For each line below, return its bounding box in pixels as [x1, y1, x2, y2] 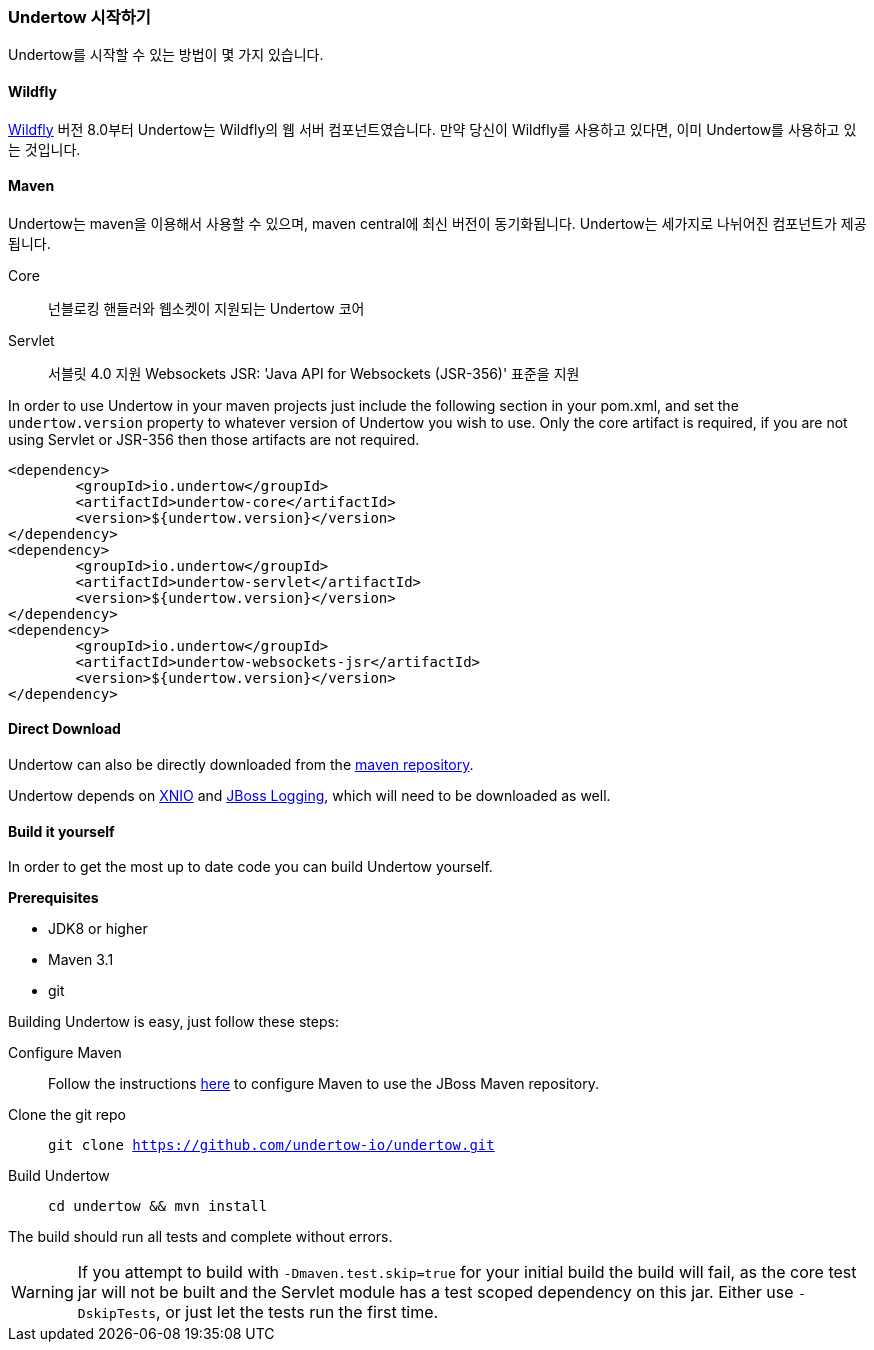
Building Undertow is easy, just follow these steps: [8, 1013, 339, 1031]
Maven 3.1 [48, 951, 114, 969]
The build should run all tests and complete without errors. [8, 1228, 393, 1246]
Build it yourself [8, 822, 115, 840]
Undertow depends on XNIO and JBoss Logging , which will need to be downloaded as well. [8, 787, 611, 805]
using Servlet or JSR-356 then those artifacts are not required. [8, 430, 420, 448]
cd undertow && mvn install [48, 1198, 268, 1215]
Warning [11, 1282, 74, 1303]
